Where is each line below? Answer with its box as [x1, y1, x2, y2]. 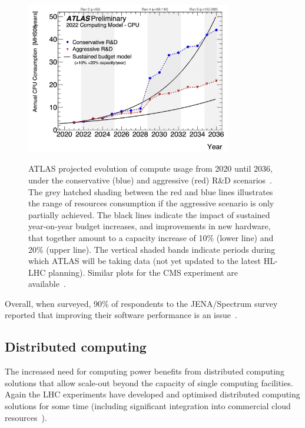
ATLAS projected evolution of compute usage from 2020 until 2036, [28, 162, 273, 175]
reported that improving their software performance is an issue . [5, 309, 237, 321]
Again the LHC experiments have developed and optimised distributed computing [5, 388, 300, 400]
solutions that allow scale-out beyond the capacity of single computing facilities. [5, 376, 293, 389]
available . [28, 277, 66, 290]
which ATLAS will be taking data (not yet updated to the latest [28, 255, 261, 267]
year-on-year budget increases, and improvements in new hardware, [28, 220, 271, 232]
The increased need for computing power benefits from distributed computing [5, 365, 284, 377]
